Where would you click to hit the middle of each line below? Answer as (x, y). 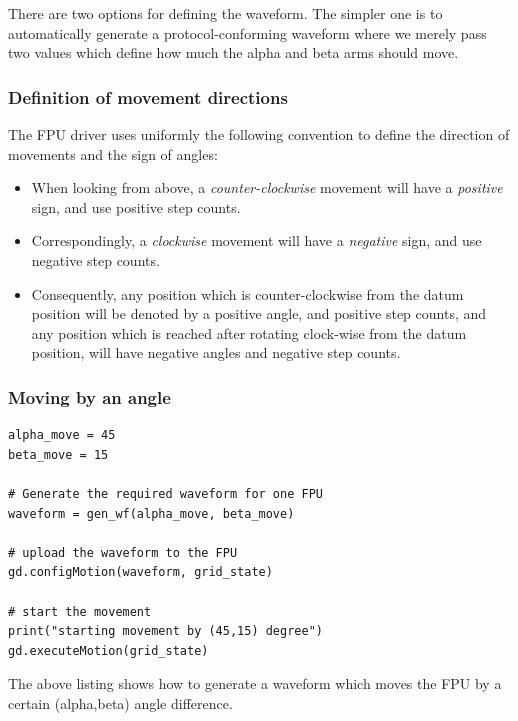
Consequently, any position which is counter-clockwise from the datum (247, 293)
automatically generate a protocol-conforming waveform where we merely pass (247, 32)
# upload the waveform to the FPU (123, 552)
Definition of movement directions (148, 96)
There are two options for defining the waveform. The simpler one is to (225, 13)
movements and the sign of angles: (113, 153)
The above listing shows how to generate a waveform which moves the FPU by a (255, 683)
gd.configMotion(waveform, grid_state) (140, 572)
